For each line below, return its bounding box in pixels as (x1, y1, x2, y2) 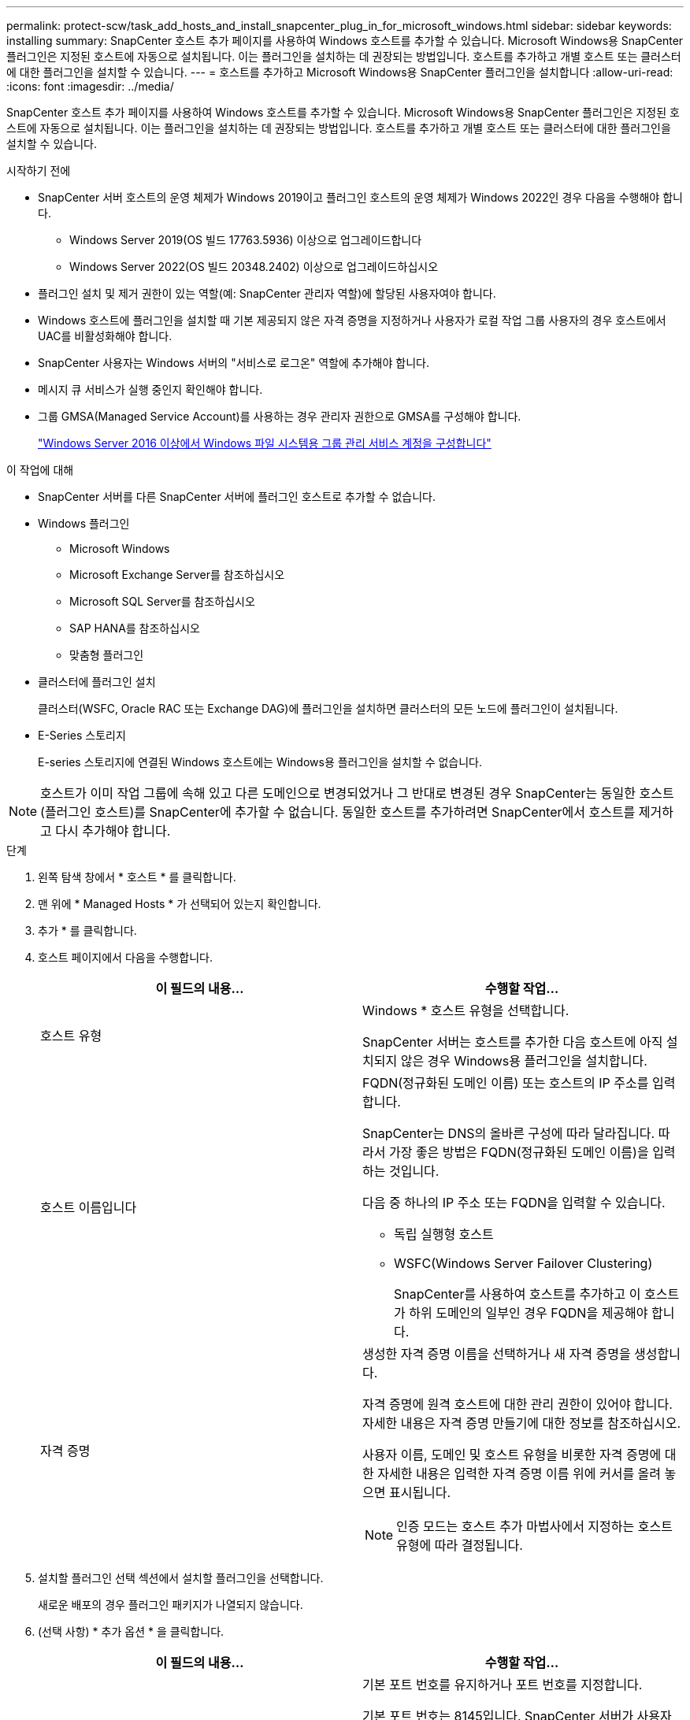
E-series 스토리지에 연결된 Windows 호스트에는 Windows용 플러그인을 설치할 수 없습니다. (38, 755, 483, 769)
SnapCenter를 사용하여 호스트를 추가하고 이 (394, 1286, 641, 1302)
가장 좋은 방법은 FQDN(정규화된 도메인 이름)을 (388, 1144, 649, 1160)
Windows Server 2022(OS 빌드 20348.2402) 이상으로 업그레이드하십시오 (69, 260, 439, 273)
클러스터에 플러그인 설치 (38, 675, 156, 688)
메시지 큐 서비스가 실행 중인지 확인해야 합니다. (38, 383, 263, 396)
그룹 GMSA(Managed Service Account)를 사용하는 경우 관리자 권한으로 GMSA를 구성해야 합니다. (38, 410, 521, 423)
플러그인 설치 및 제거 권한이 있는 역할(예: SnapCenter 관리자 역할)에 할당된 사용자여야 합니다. (38, 287, 496, 300)
